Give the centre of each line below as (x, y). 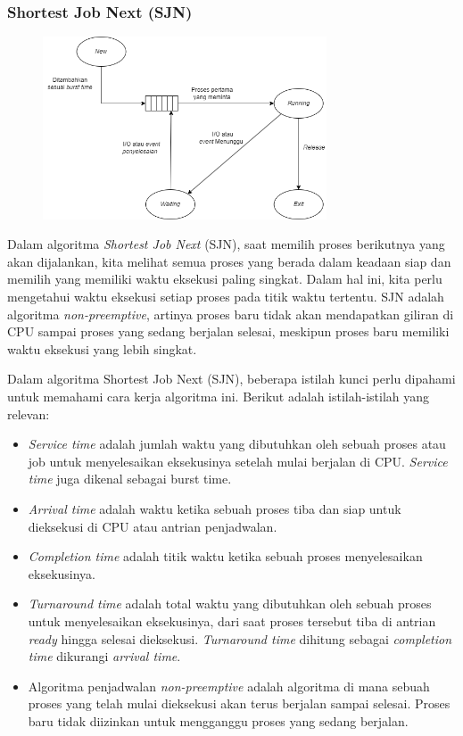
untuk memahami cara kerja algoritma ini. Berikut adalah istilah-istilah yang (219, 397)
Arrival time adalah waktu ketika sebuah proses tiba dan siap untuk (215, 508)
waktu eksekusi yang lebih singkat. (102, 348)
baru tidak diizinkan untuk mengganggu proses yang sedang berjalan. (218, 720)
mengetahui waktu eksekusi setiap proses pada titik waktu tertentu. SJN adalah (226, 297)
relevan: (29, 413)
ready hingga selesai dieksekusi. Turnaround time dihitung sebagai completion (240, 638)
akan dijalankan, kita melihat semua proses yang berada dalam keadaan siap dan (229, 261)
